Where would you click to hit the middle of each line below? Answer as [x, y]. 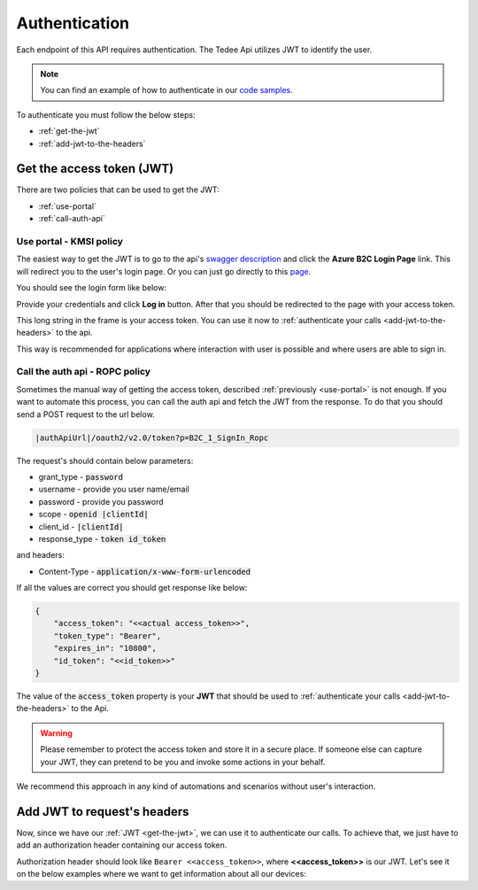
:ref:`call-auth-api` [72, 219]
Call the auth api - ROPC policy [83, 372]
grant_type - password [81, 476]
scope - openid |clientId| [94, 515]
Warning [56, 733]
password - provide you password [101, 501]
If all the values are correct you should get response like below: [132, 588]
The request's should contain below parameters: [105, 460]
